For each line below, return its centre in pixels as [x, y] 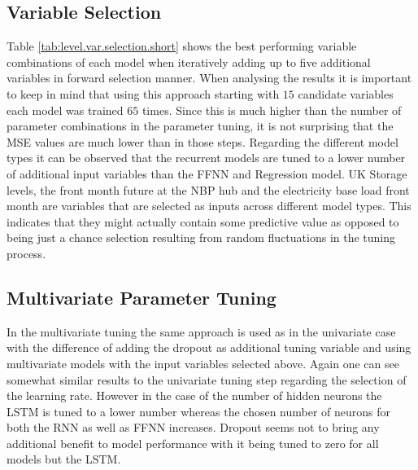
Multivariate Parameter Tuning [142, 297]
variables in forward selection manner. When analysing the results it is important [209, 78]
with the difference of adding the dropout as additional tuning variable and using [209, 347]
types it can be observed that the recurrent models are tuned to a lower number [206, 158]
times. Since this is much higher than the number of [272, 110]
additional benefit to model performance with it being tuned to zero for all [193, 443]
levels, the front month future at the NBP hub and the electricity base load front [208, 189]
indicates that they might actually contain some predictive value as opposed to [203, 221]
